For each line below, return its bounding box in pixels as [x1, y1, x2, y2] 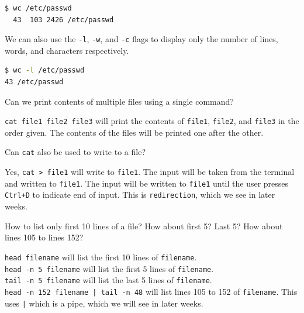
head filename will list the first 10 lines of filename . [5, 250, 197, 263]
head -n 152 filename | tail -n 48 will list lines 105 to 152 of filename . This [5, 285, 298, 297]
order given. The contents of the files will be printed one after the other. [5, 126, 264, 138]
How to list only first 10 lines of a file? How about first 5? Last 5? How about [5, 219, 283, 232]
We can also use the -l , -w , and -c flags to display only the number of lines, [5, 33, 278, 45]
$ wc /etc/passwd [5, 4, 72, 12]
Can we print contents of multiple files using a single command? [5, 95, 234, 107]
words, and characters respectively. [5, 44, 129, 56]
